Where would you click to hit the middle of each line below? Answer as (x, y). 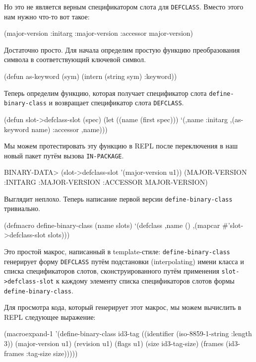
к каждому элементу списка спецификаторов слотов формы (145, 280)
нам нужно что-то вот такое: (47, 16)
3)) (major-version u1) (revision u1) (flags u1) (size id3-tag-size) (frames (114, 343)
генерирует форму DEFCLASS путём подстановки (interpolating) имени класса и (124, 261)
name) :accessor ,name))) (69, 129)
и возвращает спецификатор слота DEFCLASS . (116, 103)
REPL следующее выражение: (50, 317)
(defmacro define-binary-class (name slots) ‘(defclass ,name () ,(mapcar (112, 225)
